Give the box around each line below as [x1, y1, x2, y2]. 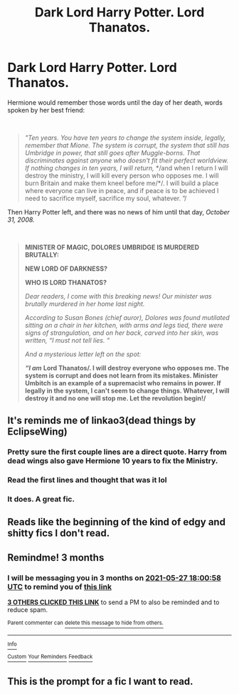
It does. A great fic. [7, 494, 75, 504]
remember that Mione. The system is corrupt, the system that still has [24, 140, 230, 150]
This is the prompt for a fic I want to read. [7, 675, 193, 688]
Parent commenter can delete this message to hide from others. [7, 619, 164, 627]
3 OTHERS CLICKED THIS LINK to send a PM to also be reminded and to [7, 598, 220, 606]
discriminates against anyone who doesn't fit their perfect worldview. [24, 156, 229, 165]
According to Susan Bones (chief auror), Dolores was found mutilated [24, 313, 230, 321]
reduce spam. [7, 606, 48, 614]
